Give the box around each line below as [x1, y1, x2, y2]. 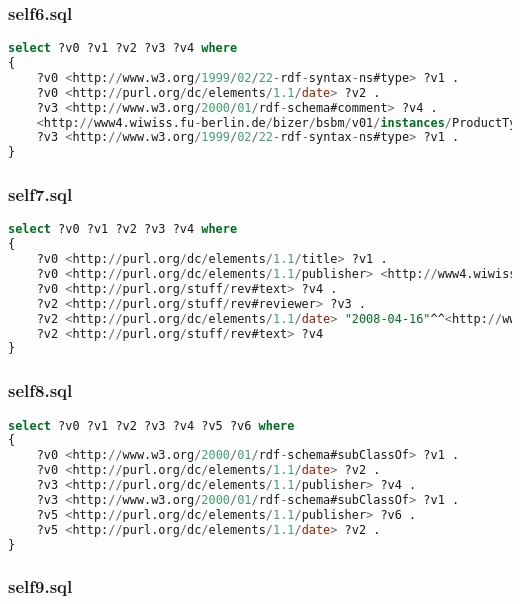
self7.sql [8, 182, 73, 207]
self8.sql [8, 378, 73, 403]
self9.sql [8, 574, 73, 599]
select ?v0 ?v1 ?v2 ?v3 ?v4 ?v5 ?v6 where [8, 418, 295, 433]
